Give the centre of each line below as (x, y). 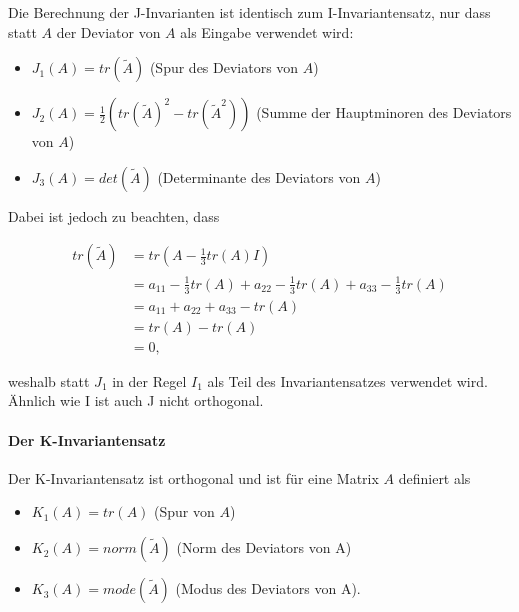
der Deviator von (108, 31)
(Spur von (184, 511)
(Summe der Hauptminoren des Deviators (384, 112)
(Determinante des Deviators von (259, 176)
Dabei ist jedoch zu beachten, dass (114, 215)
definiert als (434, 477)
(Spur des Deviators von (224, 67)
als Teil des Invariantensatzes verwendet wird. (347, 380)
